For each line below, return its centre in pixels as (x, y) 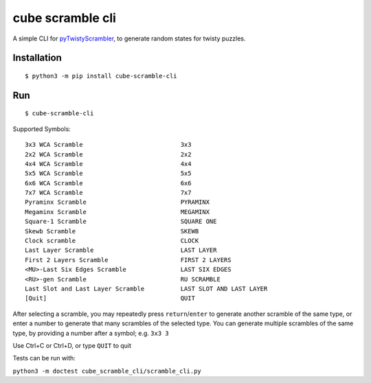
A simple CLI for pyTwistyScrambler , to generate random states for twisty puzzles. (129, 38)
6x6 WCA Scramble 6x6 (108, 183)
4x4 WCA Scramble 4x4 (108, 164)
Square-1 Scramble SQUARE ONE (121, 222)
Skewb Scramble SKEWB (112, 231)
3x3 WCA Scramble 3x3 (108, 145)
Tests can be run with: (44, 358)
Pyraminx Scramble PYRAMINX (117, 202)
